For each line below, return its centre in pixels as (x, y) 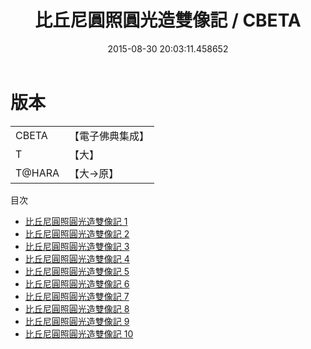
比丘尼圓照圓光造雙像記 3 (77, 246)
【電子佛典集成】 (109, 136)
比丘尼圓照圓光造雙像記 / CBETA (168, 20)
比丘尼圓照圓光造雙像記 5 (77, 271)
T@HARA (37, 173)
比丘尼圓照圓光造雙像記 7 (77, 296)
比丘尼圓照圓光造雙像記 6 (77, 283)
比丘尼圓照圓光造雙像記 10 (79, 333)
